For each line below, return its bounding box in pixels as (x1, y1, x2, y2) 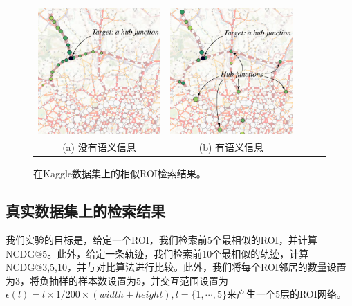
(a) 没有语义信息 (62, 140, 136, 154)
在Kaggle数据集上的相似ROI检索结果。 (33, 166, 206, 181)
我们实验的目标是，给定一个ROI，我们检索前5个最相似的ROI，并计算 (6, 233, 317, 247)
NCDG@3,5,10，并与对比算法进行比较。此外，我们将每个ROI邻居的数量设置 (6, 260, 346, 274)
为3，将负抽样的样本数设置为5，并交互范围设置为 (6, 273, 228, 287)
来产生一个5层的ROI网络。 (226, 287, 346, 301)
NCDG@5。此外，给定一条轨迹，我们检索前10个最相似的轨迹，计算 (6, 246, 309, 260)
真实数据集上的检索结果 (6, 200, 165, 222)
